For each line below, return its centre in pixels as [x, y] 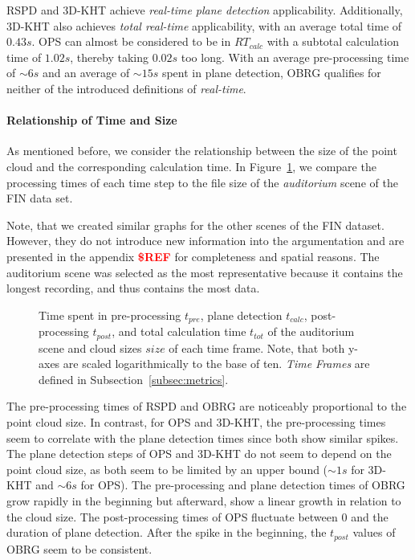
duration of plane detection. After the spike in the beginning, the [167, 532]
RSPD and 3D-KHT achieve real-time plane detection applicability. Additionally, [205, 10]
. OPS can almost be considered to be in [131, 41]
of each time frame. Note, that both [257, 347]
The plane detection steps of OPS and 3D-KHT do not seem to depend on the [199, 454]
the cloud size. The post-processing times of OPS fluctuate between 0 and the [197, 516]
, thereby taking [109, 57]
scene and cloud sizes [90, 347]
